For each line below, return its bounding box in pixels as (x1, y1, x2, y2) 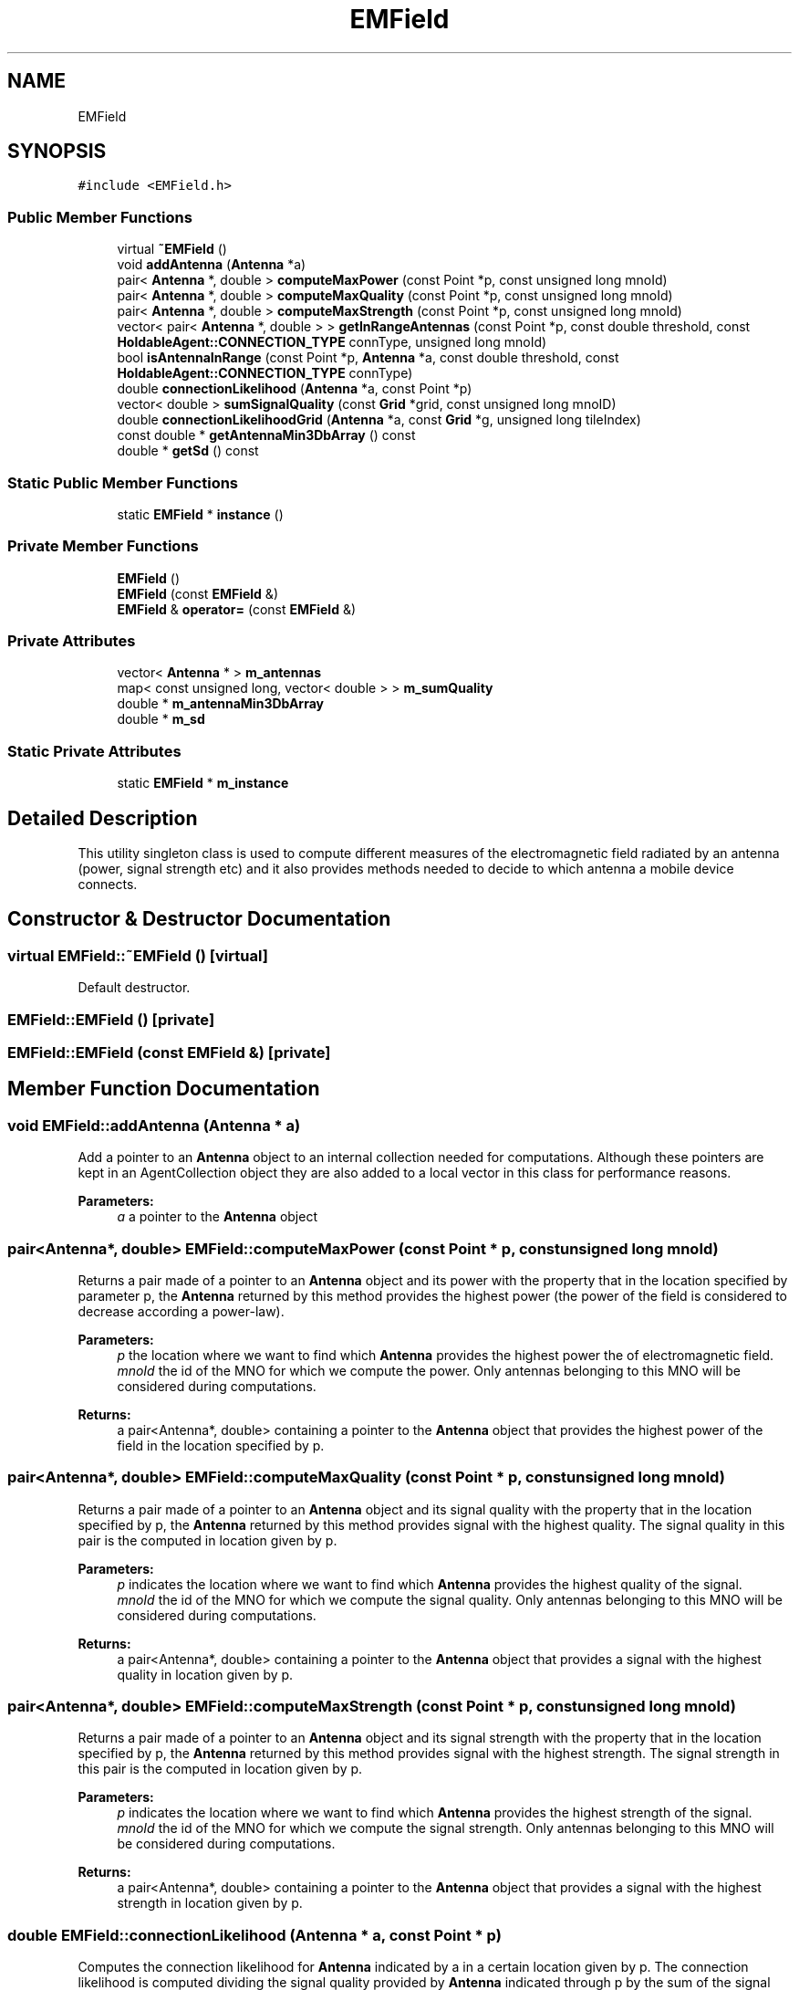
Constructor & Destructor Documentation (7, 907, 391, 931)
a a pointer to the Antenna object (117, 1209, 318, 1225)
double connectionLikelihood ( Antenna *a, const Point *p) (117, 381, 472, 397)
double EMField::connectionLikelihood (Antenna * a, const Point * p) (7, 1925, 502, 1944)
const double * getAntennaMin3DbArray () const (117, 427, 416, 444)
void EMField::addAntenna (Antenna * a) (7, 1115, 301, 1135)
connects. (78, 876, 138, 893)
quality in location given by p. (117, 1666, 294, 1682)
